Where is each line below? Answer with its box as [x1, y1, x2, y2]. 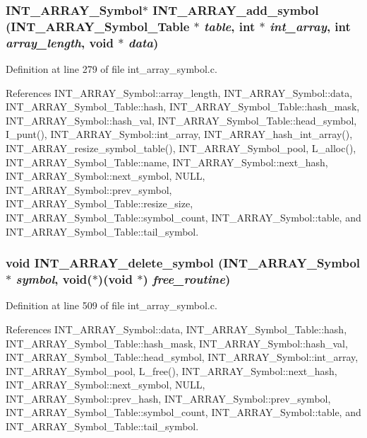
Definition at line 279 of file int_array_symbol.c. [6, 62, 217, 76]
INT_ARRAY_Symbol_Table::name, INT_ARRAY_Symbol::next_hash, [6, 154, 328, 169]
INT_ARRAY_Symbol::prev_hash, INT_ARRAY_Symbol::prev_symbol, [6, 391, 331, 405]
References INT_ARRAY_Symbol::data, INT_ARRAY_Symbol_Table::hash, [6, 321, 347, 336]
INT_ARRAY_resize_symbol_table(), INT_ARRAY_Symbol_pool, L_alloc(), [6, 141, 356, 156]
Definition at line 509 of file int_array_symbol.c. [6, 298, 217, 313]
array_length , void [6, 33, 114, 51]
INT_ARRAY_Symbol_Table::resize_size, [6, 196, 193, 211]
